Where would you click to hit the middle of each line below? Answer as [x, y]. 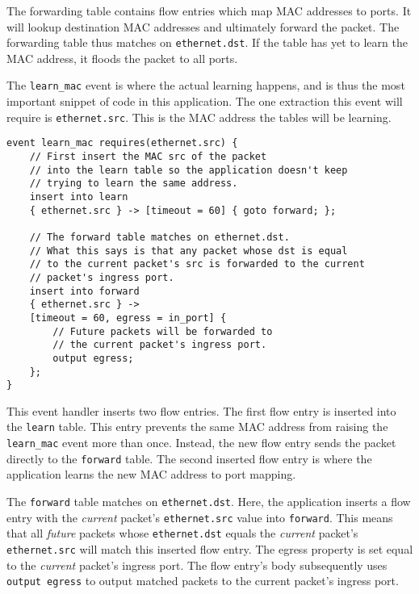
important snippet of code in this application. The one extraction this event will [205, 101]
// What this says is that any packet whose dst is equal [189, 251]
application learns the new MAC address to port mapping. [151, 474]
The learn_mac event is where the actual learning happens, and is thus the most [206, 85]
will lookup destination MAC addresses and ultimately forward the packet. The [203, 26]
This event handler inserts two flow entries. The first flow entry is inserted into [201, 410]
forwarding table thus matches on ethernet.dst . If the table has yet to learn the [207, 42]
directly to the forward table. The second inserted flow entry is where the [189, 458]
